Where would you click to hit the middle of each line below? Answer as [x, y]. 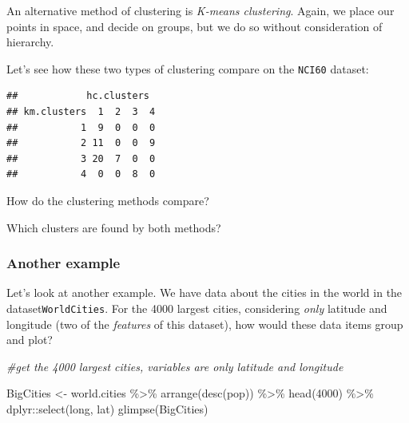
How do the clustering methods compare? [108, 200]
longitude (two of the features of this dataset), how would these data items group [205, 324]
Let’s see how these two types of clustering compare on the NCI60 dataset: [188, 68]
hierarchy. [30, 42]
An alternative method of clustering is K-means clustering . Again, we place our [201, 10]
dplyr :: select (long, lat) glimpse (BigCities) [107, 409]
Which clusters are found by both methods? [114, 227]
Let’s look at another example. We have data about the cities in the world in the [204, 293]
